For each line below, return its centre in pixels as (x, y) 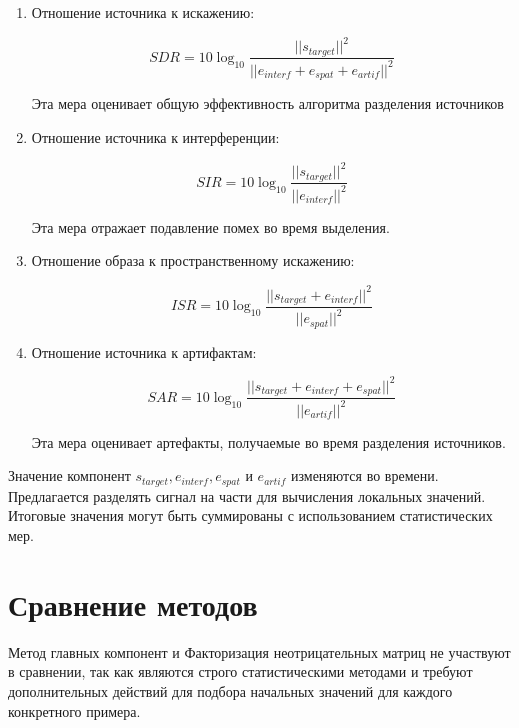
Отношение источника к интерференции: (155, 136)
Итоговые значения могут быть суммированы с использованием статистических (250, 515)
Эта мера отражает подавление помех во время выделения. (210, 226)
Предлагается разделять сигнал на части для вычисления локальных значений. (247, 495)
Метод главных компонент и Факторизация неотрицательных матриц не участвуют (259, 651)
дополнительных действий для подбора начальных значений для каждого (230, 690)
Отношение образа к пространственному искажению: (193, 260)
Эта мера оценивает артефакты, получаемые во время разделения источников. (268, 441)
